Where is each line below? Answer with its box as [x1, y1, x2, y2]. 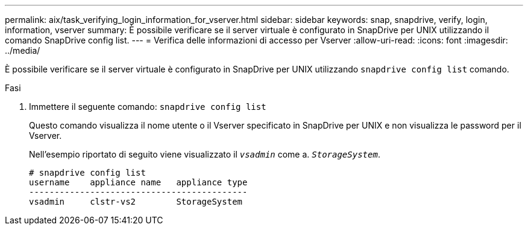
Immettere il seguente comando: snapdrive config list [29, 101, 266, 112]
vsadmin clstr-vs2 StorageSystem [29, 197, 243, 206]
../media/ [5, 45, 40, 56]
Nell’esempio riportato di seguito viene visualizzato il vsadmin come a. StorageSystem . [29, 149, 380, 159]
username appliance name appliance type [29, 177, 248, 187]
